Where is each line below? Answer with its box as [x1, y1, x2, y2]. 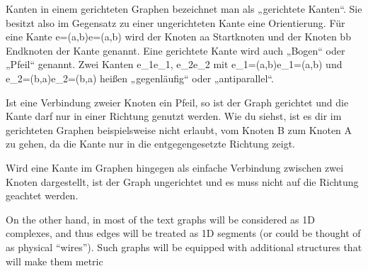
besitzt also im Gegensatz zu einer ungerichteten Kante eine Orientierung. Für [6, 15, 345, 30]
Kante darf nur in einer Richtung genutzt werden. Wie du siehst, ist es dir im [6, 109, 342, 123]
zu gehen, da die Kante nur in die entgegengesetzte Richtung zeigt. [6, 136, 295, 151]
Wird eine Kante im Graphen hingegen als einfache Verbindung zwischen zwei [6, 160, 344, 175]
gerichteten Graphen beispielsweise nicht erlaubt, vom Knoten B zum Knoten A [6, 122, 352, 137]
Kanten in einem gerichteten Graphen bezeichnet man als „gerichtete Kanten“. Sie [6, 1, 362, 16]
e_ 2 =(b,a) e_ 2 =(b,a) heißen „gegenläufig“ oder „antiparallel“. [6, 70, 274, 85]
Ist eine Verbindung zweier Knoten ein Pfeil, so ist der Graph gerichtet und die [6, 94, 349, 109]
